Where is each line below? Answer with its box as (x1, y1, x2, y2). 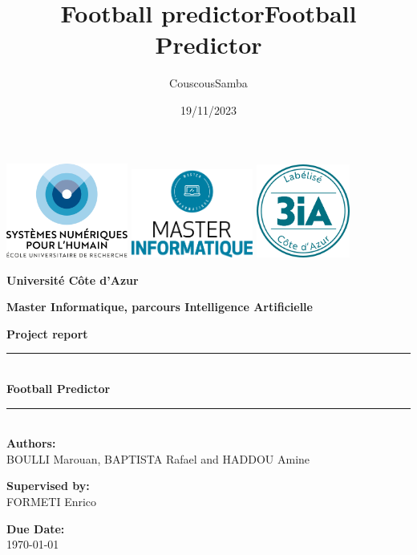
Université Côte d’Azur (6, 271, 139, 288)
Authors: (6, 435, 56, 452)
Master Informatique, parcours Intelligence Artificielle (6, 298, 313, 315)
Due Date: (6, 520, 65, 537)
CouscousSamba (169, 75, 248, 91)
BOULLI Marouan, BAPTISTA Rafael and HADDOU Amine (6, 450, 310, 467)
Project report (6, 325, 88, 342)
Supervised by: (6, 477, 90, 494)
